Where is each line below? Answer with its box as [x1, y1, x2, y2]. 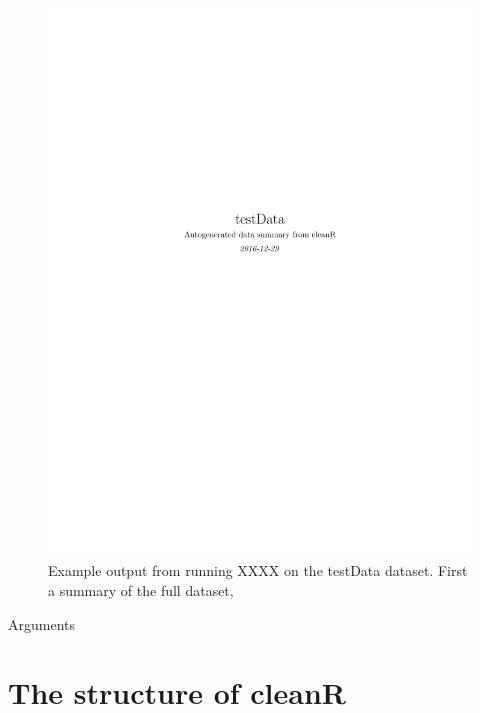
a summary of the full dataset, [48, 580, 234, 601]
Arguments [8, 613, 76, 634]
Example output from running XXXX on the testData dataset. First [48, 560, 468, 581]
